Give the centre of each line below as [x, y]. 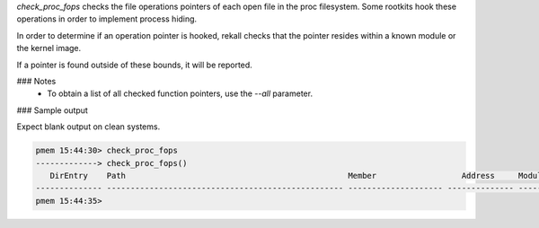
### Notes [36, 81]
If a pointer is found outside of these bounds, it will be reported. [135, 65]
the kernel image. [49, 48]
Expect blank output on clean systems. [88, 127]
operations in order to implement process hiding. [107, 19]
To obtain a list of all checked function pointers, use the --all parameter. [180, 93]
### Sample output [53, 110]
